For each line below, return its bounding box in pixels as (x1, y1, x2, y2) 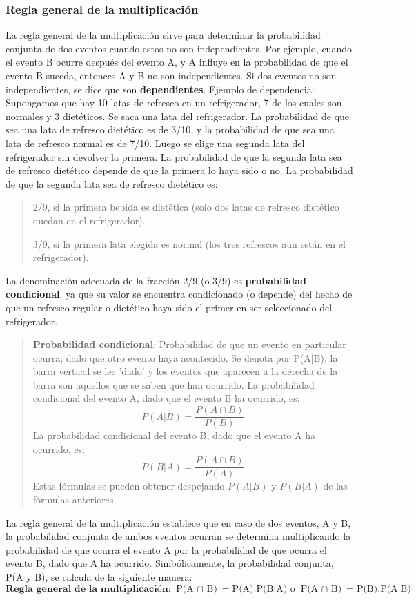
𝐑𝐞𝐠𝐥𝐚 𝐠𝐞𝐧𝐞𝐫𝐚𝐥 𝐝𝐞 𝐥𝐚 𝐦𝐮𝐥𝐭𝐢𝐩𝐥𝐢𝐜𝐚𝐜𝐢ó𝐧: (6, 583, 171, 594)
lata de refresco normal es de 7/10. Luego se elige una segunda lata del (6, 135, 305, 150)
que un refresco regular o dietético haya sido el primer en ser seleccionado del (6, 300, 333, 314)
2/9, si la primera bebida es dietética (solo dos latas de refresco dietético (32, 200, 339, 214)
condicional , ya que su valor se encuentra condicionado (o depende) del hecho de (6, 287, 353, 301)
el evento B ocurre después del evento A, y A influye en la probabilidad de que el (6, 55, 348, 69)
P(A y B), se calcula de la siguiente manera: (6, 569, 192, 583)
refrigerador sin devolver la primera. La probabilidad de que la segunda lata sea (6, 149, 342, 164)
